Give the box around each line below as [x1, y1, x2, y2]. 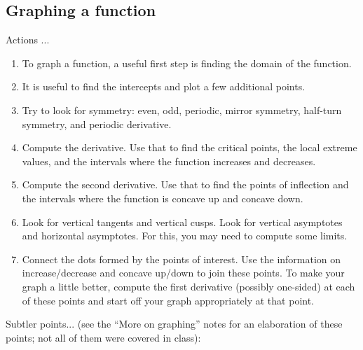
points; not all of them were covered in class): [6, 330, 201, 344]
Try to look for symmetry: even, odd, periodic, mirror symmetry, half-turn [22, 102, 342, 117]
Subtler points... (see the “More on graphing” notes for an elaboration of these [6, 316, 343, 331]
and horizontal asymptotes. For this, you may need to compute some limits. [22, 228, 348, 243]
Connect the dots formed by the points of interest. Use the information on [22, 251, 341, 266]
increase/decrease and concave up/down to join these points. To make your [22, 265, 345, 280]
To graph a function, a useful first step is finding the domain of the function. [22, 55, 352, 70]
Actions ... [6, 32, 50, 47]
